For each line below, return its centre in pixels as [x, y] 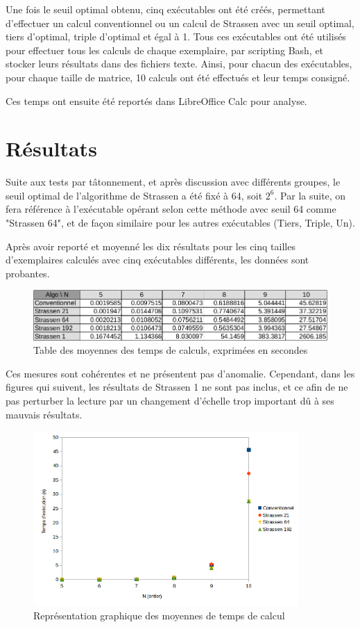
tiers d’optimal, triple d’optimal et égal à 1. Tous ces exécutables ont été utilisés [176, 36]
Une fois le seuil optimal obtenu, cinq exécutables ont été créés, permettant [165, 9]
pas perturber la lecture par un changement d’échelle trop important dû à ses [170, 401]
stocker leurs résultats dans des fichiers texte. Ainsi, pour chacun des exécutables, [179, 64]
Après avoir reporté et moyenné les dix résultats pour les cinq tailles [151, 246]
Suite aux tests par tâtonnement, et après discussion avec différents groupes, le [173, 182]
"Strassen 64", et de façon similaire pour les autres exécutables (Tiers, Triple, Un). [180, 223]
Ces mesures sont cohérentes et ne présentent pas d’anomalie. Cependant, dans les [180, 373]
